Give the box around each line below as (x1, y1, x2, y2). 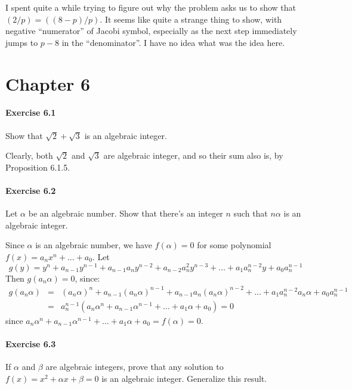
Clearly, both (5, 149, 53, 162)
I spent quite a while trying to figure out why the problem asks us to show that (5, 1, 296, 13)
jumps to (5, 36, 38, 48)
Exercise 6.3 (5, 337, 56, 350)
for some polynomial (197, 239, 271, 251)
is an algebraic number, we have (35, 239, 152, 251)
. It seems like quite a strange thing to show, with (100, 13, 282, 25)
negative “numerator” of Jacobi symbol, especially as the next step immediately (5, 24, 297, 37)
